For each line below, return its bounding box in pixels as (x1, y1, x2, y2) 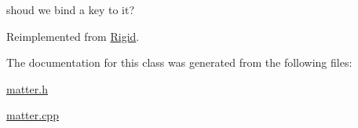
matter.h (6, 80, 48, 97)
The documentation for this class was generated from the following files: (6, 54, 353, 71)
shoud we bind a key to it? (6, 2, 135, 17)
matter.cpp (6, 107, 59, 123)
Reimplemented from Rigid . (6, 27, 140, 44)
